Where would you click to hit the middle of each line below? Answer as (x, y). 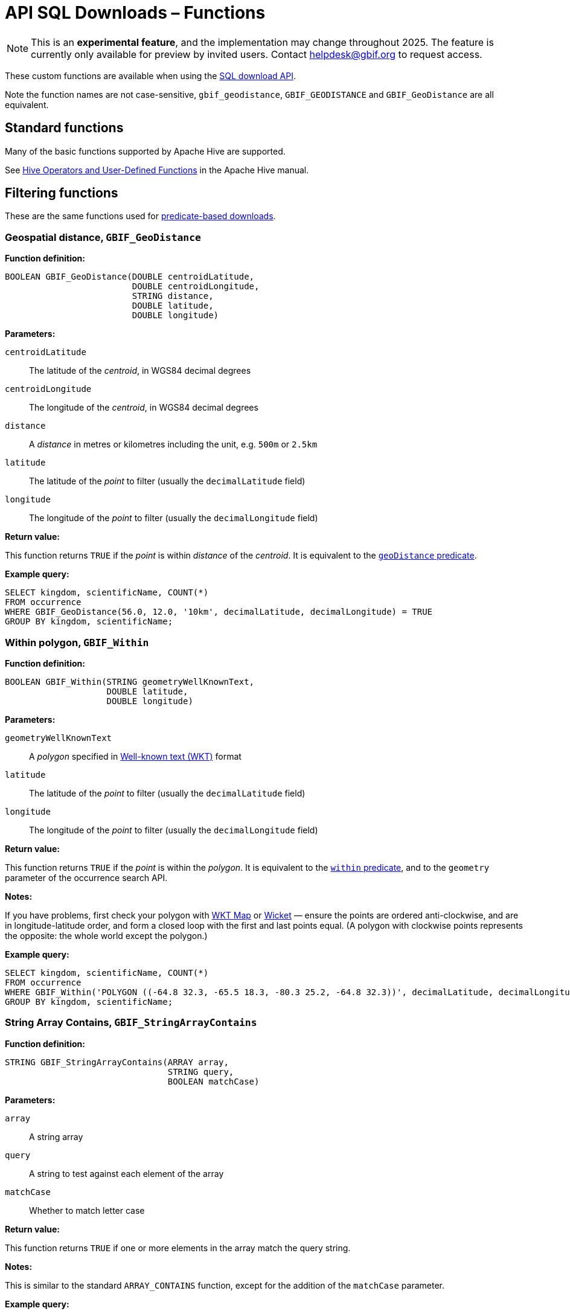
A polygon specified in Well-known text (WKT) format (135, 756)
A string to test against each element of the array (126, 1173)
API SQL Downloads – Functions (135, 13)
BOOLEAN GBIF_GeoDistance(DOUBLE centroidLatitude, (130, 277)
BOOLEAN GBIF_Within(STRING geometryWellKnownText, (130, 681)
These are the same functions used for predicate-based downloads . (140, 216)
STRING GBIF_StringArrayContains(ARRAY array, (117, 1062)
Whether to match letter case (87, 1210)
